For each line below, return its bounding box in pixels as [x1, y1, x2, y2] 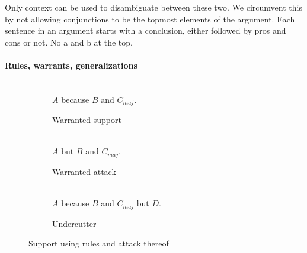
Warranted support [52, 113, 121, 126]
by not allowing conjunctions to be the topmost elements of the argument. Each [5, 12, 295, 25]
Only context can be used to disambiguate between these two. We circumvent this [5, 1, 302, 13]
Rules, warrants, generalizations [5, 59, 137, 71]
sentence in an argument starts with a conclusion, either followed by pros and [5, 24, 286, 37]
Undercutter [52, 217, 97, 229]
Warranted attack [52, 165, 116, 177]
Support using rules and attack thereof [28, 237, 169, 249]
